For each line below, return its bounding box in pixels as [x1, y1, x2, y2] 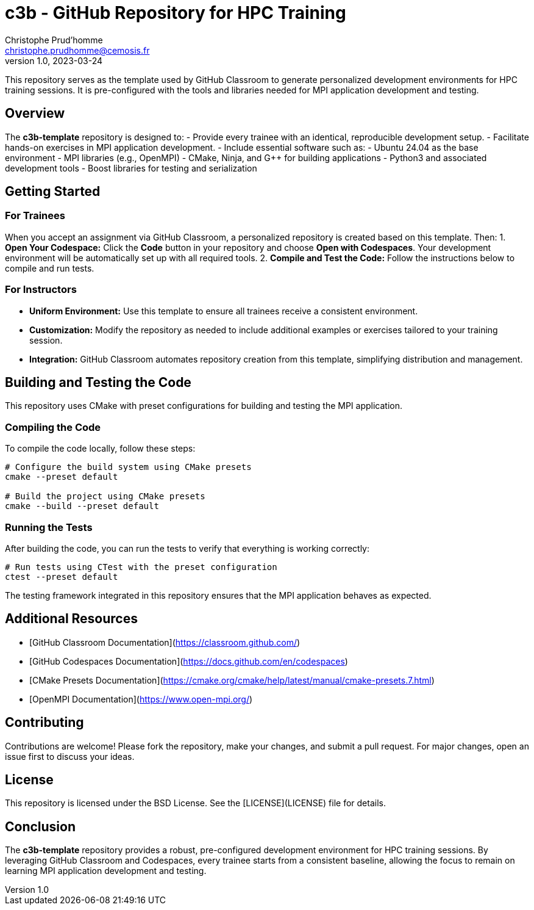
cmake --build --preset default [5, 501, 159, 511]
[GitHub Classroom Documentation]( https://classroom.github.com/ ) [29, 637, 301, 648]
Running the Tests [5, 521, 93, 533]
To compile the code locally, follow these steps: [5, 443, 196, 454]
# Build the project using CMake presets [5, 491, 205, 502]
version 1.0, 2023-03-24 [5, 55, 103, 66]
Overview [5, 106, 65, 121]
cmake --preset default [5, 472, 118, 482]
